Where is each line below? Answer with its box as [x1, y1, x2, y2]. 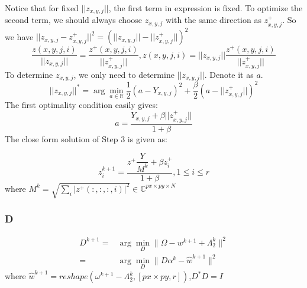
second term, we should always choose [5, 14, 143, 26]
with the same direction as [165, 14, 261, 26]
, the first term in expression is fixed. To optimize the [108, 2, 303, 14]
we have [5, 30, 34, 42]
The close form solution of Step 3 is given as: [5, 132, 167, 145]
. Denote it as [204, 68, 254, 80]
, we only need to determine [73, 68, 174, 80]
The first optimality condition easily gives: [5, 98, 158, 110]
